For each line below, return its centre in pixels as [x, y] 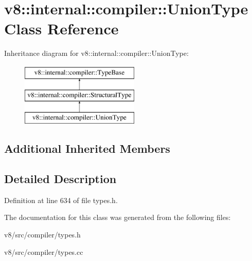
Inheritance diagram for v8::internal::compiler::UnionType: [96, 53]
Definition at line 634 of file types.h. [61, 200]
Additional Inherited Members [87, 148]
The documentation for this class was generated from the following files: [118, 217]
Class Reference [61, 28]
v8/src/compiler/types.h [42, 235]
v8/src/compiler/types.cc [44, 252]
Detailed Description [60, 179]
